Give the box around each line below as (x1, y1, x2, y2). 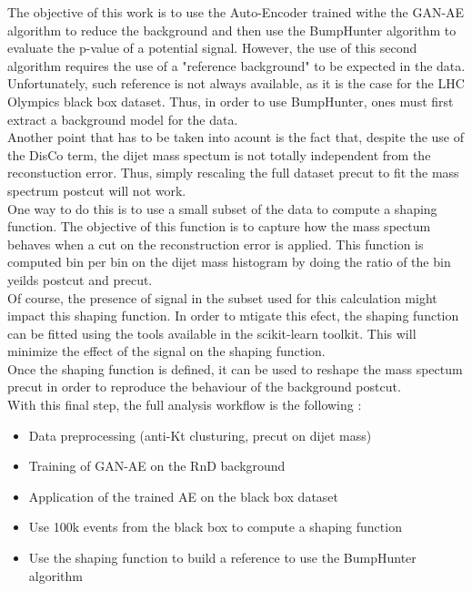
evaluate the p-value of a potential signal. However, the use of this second (7, 38, 417, 57)
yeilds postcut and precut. (7, 270, 153, 289)
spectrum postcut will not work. (7, 180, 186, 199)
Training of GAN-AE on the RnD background (28, 456, 286, 475)
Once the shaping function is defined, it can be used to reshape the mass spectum (7, 359, 463, 378)
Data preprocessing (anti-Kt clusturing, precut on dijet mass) (28, 425, 372, 444)
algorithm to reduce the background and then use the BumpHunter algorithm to (7, 20, 457, 39)
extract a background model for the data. (7, 109, 238, 128)
